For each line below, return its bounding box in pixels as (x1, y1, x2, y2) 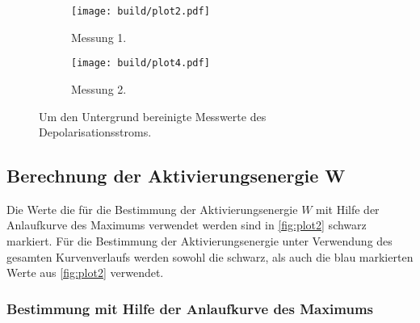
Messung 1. (71, 28, 127, 45)
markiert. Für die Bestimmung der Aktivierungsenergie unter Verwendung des (6, 233, 393, 250)
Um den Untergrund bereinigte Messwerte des (39, 107, 267, 124)
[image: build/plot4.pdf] (71, 57, 210, 69)
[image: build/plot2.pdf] (71, 6, 210, 17)
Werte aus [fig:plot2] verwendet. (6, 264, 164, 281)
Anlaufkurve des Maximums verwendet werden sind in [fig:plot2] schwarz (6, 216, 367, 233)
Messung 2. (71, 80, 127, 97)
